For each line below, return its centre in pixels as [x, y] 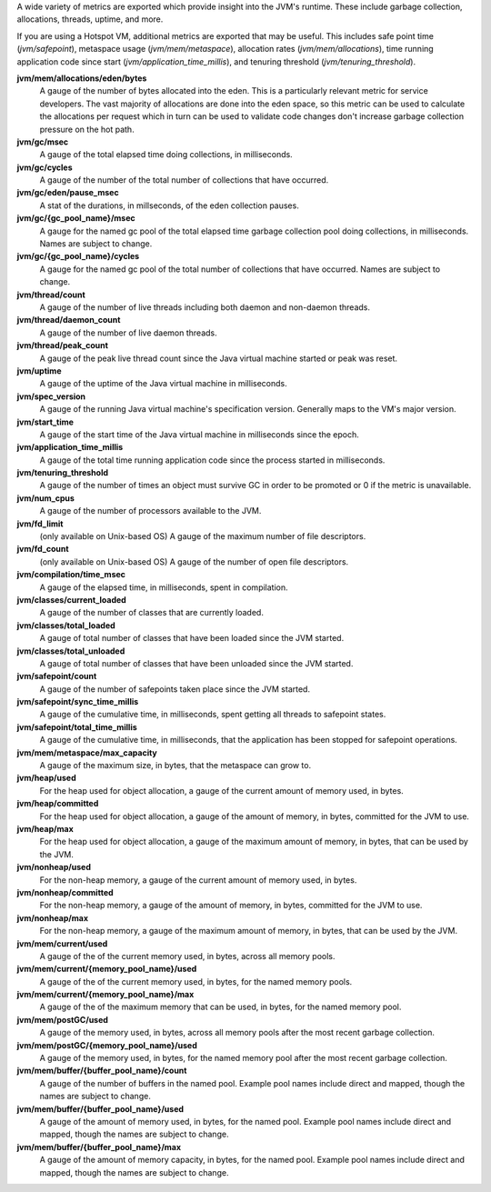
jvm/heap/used [46, 778]
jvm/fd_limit [40, 524]
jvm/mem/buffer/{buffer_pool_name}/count [102, 1071]
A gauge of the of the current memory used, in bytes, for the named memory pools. [196, 981]
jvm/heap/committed [58, 804]
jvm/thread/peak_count [63, 346]
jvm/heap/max [45, 829]
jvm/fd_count [43, 549]
